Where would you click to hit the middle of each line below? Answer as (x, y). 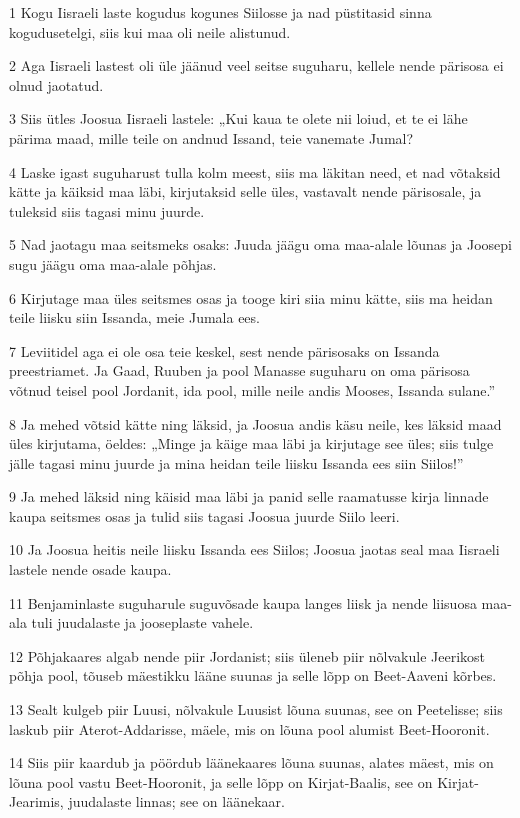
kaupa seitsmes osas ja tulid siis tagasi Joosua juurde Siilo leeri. (204, 515)
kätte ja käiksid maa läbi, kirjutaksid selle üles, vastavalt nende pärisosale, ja (245, 191)
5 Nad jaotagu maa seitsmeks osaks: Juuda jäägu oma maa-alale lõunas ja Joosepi (260, 244)
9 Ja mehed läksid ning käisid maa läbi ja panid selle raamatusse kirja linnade (249, 496)
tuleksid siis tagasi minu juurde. (107, 210)
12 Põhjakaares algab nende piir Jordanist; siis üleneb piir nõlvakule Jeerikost (247, 655)
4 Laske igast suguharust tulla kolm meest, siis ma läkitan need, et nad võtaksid (255, 171)
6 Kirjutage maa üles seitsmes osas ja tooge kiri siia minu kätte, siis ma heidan (251, 297)
